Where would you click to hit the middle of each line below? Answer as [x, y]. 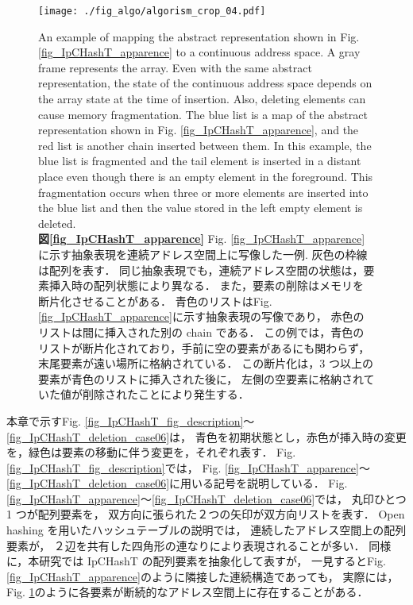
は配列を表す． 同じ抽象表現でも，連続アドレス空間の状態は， [201, 270]
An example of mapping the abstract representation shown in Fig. [199, 36]
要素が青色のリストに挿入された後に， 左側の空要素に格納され [201, 378]
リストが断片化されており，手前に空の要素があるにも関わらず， [204, 347]
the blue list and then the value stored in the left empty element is [201, 208]
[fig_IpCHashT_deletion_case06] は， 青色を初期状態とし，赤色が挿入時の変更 [206, 436]
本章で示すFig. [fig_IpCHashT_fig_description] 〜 [131, 420]
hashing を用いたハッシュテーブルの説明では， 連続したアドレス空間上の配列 [206, 530]
